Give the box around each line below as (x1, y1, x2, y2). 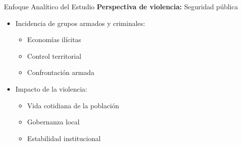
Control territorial (27, 50, 81, 61)
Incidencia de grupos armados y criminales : (15, 18, 145, 28)
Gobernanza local (27, 117, 80, 127)
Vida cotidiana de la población (27, 100, 120, 110)
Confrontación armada (27, 67, 95, 77)
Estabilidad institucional (27, 133, 101, 143)
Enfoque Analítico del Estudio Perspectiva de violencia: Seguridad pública (4, 1, 238, 11)
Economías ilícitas (27, 34, 81, 45)
